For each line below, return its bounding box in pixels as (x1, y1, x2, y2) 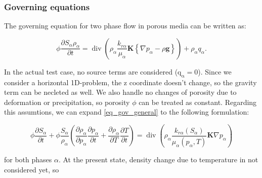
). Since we (198, 66, 232, 77)
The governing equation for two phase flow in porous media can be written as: (4, 20, 246, 31)
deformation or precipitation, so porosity (4, 96, 130, 107)
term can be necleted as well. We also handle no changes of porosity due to (4, 87, 237, 97)
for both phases (4, 154, 52, 164)
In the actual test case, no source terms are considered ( (4, 66, 178, 77)
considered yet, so (4, 164, 59, 174)
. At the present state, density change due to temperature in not (58, 154, 258, 164)
